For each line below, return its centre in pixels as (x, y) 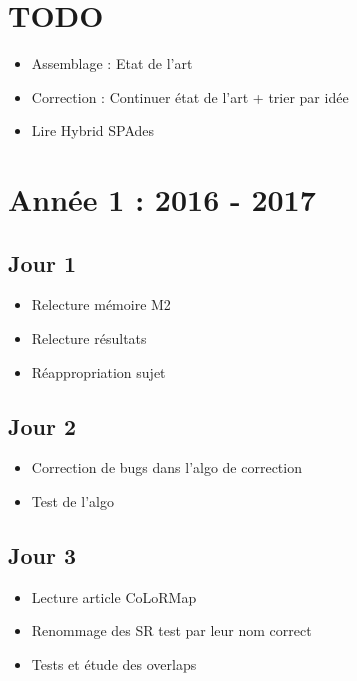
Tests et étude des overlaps (114, 664)
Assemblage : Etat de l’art (112, 63)
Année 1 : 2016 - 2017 (162, 199)
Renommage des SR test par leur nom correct (171, 630)
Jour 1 (42, 262)
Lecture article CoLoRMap (114, 596)
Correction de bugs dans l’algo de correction (166, 467)
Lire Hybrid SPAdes (93, 130)
